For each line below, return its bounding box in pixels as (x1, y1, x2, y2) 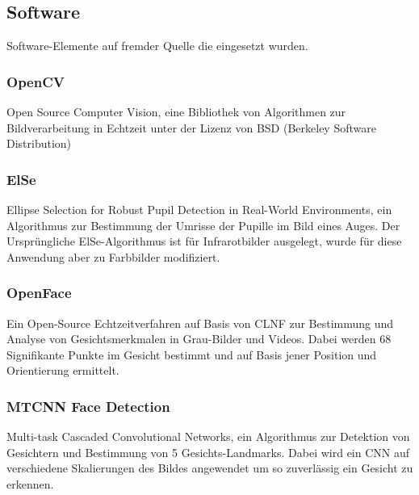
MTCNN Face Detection (6, 396, 170, 416)
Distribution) (6, 135, 72, 152)
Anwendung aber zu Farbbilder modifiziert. (6, 248, 220, 265)
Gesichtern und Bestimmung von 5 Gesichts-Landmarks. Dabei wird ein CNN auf (6, 443, 410, 460)
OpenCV (6, 71, 65, 91)
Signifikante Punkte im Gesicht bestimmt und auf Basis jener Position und (6, 346, 377, 363)
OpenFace (6, 283, 72, 303)
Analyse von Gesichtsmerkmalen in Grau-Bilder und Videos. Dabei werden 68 (6, 330, 392, 347)
